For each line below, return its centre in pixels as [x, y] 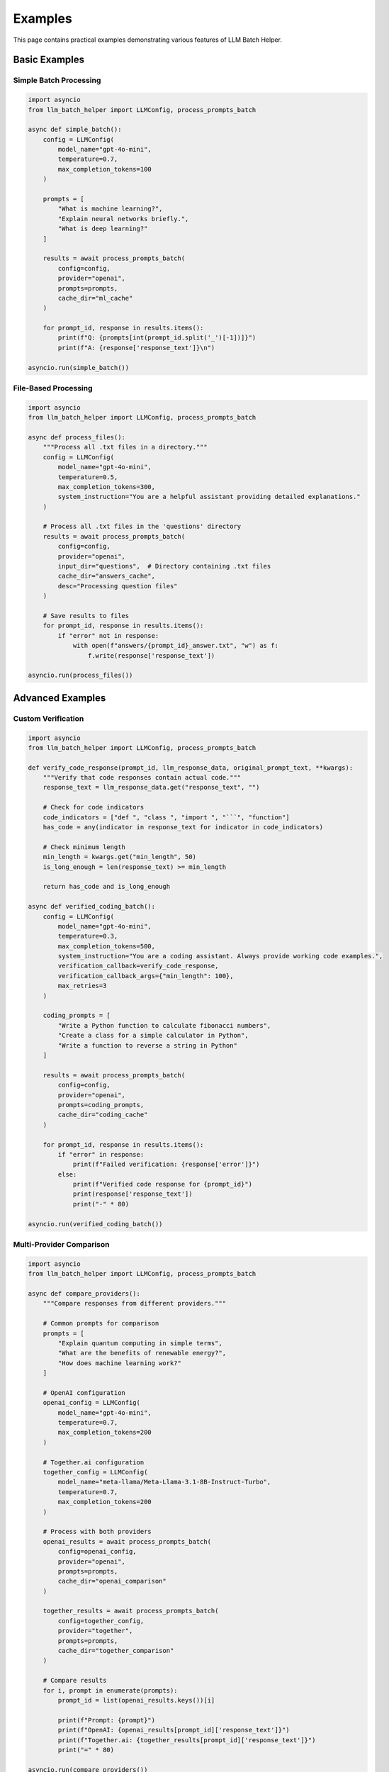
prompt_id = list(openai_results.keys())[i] [136, 1700]
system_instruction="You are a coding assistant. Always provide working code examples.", [220, 956]
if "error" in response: [101, 1154]
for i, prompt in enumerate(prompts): [110, 1690]
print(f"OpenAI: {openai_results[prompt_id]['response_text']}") [174, 1730]
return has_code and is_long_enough [106, 887]
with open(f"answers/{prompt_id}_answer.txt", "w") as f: [176, 646]
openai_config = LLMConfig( [92, 1403]
